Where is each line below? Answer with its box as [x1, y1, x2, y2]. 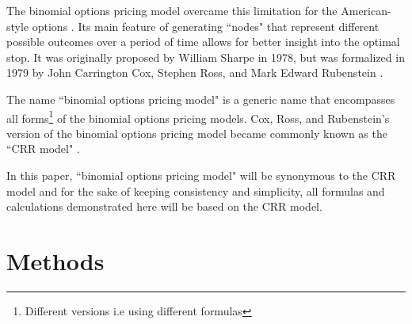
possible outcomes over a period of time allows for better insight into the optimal [6, 33, 400, 50]
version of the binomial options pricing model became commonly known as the [6, 124, 387, 141]
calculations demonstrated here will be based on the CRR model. [6, 198, 322, 215]
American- [341, 2, 391, 18]
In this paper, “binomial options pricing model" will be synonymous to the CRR [6, 167, 396, 183]
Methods [6, 244, 105, 276]
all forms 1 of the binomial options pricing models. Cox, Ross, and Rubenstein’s [6, 107, 390, 126]
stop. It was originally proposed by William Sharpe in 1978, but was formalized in [6, 48, 405, 65]
